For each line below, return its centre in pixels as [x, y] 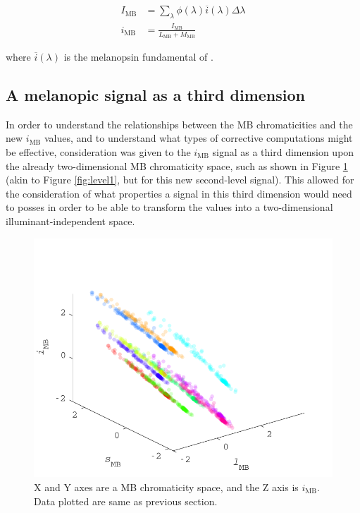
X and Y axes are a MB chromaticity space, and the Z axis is [166, 487]
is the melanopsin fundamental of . [138, 57]
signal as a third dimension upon [283, 152]
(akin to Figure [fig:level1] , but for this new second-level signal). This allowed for [180, 180]
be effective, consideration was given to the [98, 152]
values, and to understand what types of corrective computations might [198, 138]
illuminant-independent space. [70, 221]
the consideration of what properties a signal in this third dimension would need [179, 193]
